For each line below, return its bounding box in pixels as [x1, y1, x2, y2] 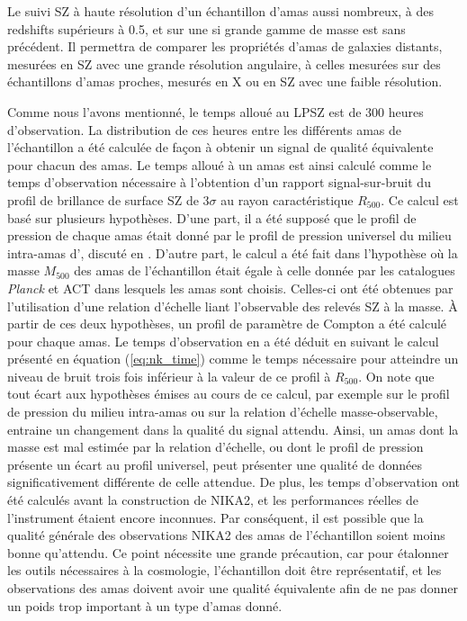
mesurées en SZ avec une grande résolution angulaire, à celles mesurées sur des [7, 54, 441, 73]
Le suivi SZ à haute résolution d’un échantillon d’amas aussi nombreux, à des [7, 2, 435, 20]
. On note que [358, 366, 435, 385]
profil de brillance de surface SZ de [7, 190, 199, 209]
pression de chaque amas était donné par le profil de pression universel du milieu [7, 226, 452, 245]
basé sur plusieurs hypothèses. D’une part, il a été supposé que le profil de [7, 208, 417, 227]
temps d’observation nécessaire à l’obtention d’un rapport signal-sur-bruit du [7, 173, 431, 192]
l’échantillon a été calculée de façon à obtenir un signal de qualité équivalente [7, 138, 434, 157]
